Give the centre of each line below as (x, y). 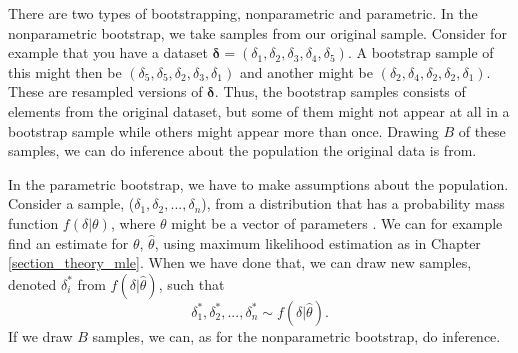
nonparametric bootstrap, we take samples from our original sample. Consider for (257, 32)
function (33, 222)
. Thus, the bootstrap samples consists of (340, 91)
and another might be (306, 71)
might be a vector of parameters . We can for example (337, 222)
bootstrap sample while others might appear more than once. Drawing (223, 130)
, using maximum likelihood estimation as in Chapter (317, 242)
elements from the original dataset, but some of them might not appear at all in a (259, 110)
